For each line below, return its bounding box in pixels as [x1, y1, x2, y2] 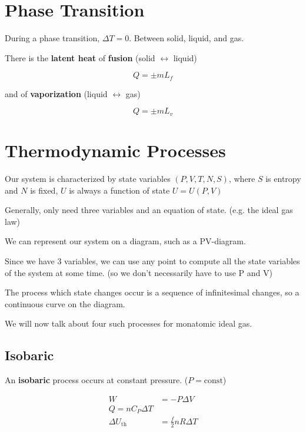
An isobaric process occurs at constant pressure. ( [5, 374, 188, 386]
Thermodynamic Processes [5, 138, 226, 162]
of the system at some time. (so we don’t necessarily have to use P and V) [5, 266, 272, 278]
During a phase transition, [5, 32, 100, 44]
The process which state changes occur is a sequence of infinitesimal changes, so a [5, 286, 300, 298]
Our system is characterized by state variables [5, 172, 171, 184]
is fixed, [30, 184, 58, 196]
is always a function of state [69, 184, 170, 196]
